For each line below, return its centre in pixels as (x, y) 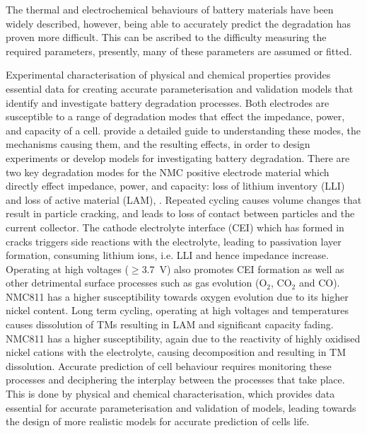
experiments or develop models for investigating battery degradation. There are (178, 157)
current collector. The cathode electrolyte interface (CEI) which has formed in (175, 227)
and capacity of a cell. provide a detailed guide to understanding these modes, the (183, 130)
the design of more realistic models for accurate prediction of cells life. (158, 421)
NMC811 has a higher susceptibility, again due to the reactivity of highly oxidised (183, 338)
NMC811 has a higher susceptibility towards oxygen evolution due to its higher (177, 296)
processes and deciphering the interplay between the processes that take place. (175, 380)
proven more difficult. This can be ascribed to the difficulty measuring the (166, 37)
